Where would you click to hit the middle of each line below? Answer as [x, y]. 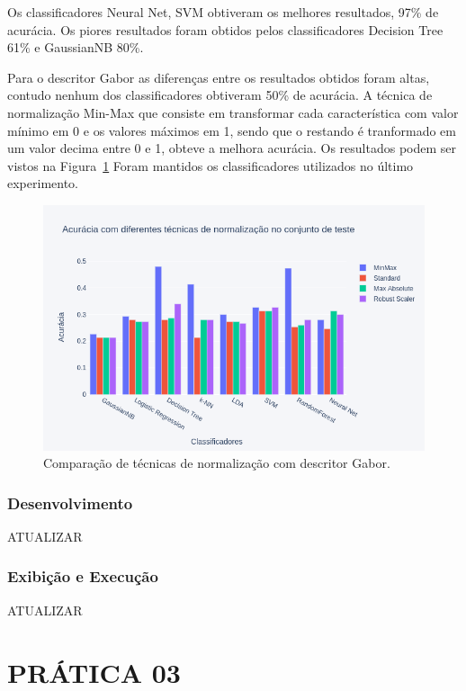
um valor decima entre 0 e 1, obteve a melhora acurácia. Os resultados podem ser [232, 148]
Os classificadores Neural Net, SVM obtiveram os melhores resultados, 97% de [223, 12]
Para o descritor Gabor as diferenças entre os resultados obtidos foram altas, [219, 77]
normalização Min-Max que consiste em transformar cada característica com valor [233, 112]
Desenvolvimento [70, 503]
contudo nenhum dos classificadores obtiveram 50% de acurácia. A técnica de [220, 95]
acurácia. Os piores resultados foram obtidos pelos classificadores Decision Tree [225, 29]
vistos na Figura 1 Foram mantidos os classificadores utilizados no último [211, 165]
